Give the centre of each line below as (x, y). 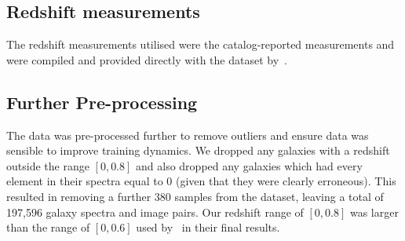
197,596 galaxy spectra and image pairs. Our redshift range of (155, 212)
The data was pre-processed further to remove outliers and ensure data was (188, 135)
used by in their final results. (208, 227)
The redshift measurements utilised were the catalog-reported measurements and (201, 44)
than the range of (48, 227)
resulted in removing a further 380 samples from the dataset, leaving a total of (195, 196)
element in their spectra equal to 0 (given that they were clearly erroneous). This (201, 181)
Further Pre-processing (102, 102)
